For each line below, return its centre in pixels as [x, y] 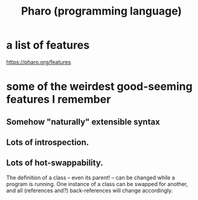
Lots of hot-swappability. [55, 163]
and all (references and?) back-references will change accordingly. [90, 190]
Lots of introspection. [48, 142]
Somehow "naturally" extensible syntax [83, 122]
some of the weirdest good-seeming [100, 87]
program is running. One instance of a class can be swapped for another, [97, 184]
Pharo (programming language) [101, 11]
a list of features [48, 45]
